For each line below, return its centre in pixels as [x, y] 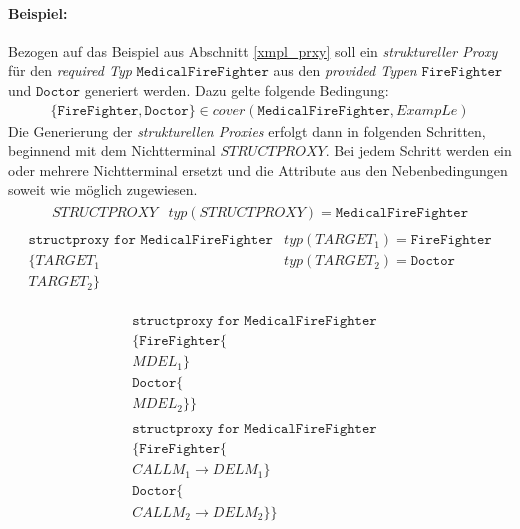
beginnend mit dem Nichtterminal [112, 150]
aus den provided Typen [345, 70]
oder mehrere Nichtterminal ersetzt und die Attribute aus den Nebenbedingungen [258, 169]
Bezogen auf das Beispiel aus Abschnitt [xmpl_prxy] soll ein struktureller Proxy [253, 50]
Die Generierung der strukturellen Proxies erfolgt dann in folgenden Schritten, [247, 130]
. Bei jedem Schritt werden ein [418, 150]
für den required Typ [70, 70]
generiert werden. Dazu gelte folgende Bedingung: [236, 89]
